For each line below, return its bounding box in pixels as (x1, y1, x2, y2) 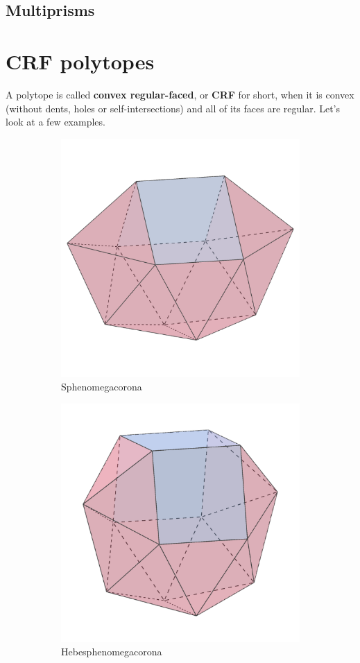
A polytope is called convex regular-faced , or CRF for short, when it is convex (6, 87, 354, 101)
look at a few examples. (6, 114, 105, 129)
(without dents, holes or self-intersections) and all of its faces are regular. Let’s (6, 101, 341, 115)
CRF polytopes (6, 46, 155, 75)
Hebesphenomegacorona (61, 644, 162, 659)
